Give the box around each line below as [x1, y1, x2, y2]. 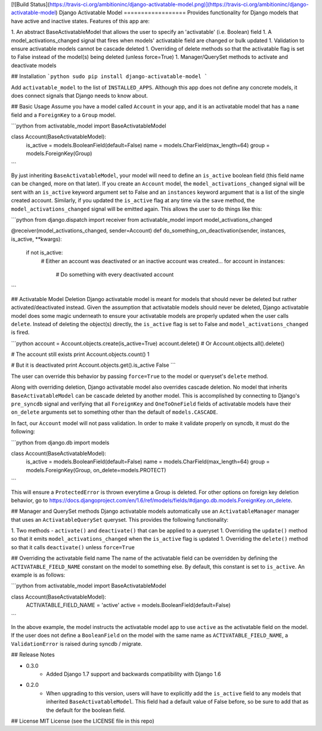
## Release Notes [11, 651, 55, 658]
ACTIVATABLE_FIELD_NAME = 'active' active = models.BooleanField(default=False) [26, 602, 231, 609]
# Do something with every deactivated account [55, 271, 174, 278]
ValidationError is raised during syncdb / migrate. [11, 640, 143, 647]
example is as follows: [11, 571, 66, 578]
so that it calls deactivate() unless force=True [11, 543, 135, 551]
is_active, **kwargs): [11, 236, 62, 243]
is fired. [11, 329, 30, 336]
